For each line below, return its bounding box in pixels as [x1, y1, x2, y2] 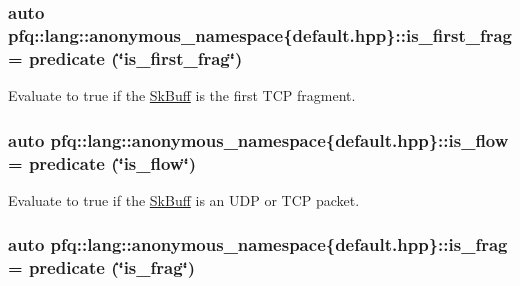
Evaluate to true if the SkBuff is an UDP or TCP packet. [8, 189, 360, 210]
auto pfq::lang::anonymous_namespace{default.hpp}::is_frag [8, 232, 508, 257]
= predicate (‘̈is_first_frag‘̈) [8, 45, 243, 70]
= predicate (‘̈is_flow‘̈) [8, 150, 196, 175]
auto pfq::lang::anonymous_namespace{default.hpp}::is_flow [8, 127, 509, 152]
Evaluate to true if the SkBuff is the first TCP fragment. [8, 85, 356, 106]
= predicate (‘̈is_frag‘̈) [8, 255, 196, 280]
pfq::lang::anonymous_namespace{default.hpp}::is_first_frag [8, 22, 513, 47]
